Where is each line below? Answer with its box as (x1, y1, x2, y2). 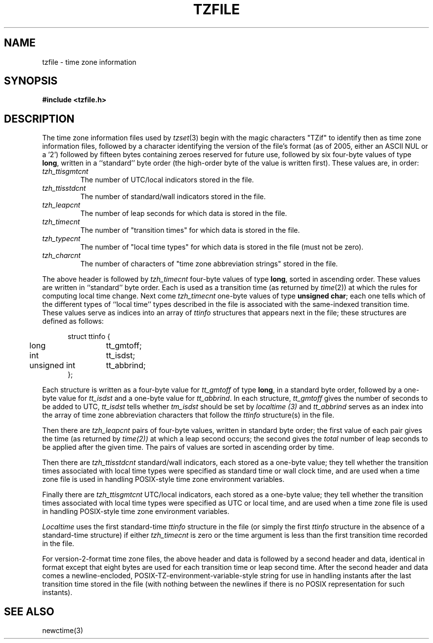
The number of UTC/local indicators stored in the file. (80, 175, 254, 184)
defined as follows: (42, 317, 104, 326)
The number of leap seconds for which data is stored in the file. (80, 209, 287, 218)
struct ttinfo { (68, 332, 110, 341)
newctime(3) (42, 626, 84, 635)
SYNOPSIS (4, 75, 58, 87)
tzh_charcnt (42, 251, 81, 260)
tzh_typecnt (42, 234, 81, 243)
